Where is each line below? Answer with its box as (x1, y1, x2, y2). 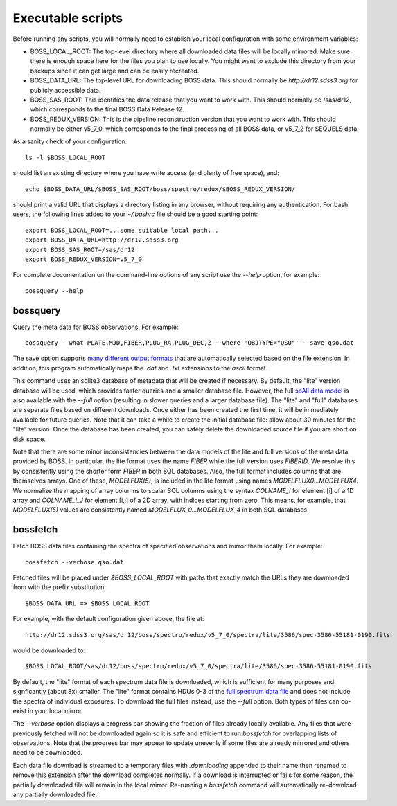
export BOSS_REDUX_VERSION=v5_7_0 (25, 255, 142, 263)
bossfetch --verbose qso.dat (25, 558, 124, 566)
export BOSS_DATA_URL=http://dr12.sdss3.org (25, 236, 179, 244)
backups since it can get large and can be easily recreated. (30, 66, 200, 75)
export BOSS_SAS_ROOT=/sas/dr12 (25, 246, 135, 253)
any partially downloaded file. (12, 790, 97, 799)
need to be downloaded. (12, 749, 83, 757)
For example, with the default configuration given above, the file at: (12, 615, 204, 623)
